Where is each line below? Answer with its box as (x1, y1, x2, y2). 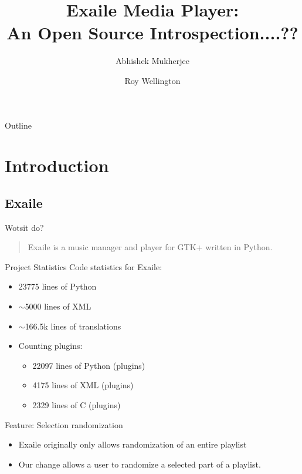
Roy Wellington (124, 74, 181, 86)
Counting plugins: (18, 339, 83, 352)
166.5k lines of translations (25, 320, 121, 332)
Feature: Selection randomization (5, 418, 123, 431)
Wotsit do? (5, 221, 44, 233)
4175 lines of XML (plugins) (32, 379, 134, 391)
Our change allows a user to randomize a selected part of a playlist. (18, 458, 261, 470)
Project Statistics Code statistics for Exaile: (5, 260, 162, 273)
